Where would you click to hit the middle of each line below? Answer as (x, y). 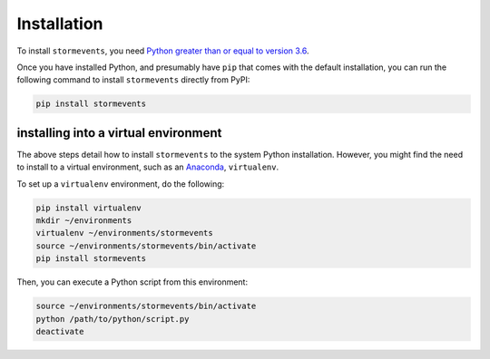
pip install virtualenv (89, 208)
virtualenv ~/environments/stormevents (124, 233)
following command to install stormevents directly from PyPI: (133, 80)
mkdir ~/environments (84, 220)
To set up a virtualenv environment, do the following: (121, 184)
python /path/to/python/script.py (113, 319)
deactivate (60, 331)
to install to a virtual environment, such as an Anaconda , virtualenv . (148, 167)
